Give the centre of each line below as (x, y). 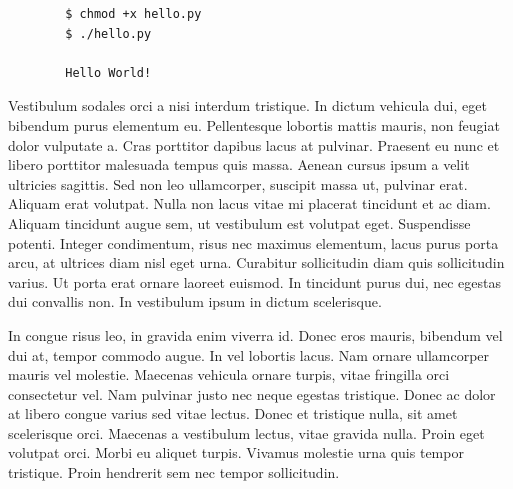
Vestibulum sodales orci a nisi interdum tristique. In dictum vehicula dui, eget (247, 105)
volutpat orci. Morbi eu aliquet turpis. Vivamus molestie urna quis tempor (236, 452)
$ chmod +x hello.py (133, 14)
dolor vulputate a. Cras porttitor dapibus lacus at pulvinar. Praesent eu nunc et (254, 144)
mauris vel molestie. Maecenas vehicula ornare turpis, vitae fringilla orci (229, 374)
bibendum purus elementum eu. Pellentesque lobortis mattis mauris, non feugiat (254, 124)
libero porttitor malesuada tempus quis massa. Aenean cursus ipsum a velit (239, 164)
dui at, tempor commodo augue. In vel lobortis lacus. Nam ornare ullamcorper (249, 354)
